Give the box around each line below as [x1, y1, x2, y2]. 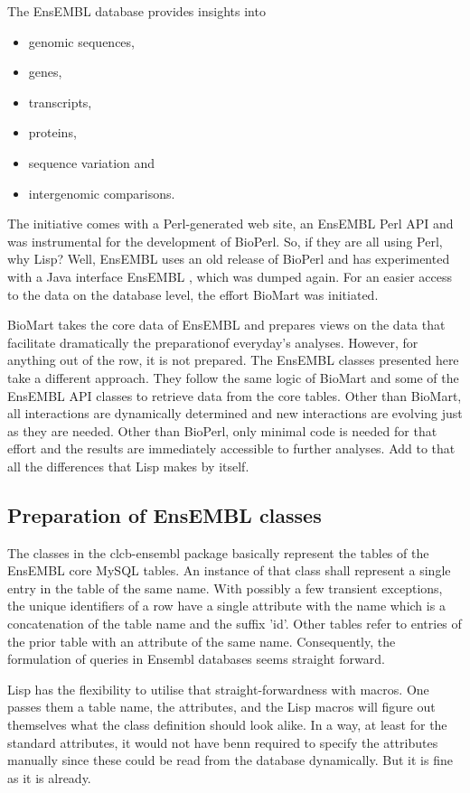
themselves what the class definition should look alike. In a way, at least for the [7, 715, 447, 734]
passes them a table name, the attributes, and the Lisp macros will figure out [7, 697, 436, 716]
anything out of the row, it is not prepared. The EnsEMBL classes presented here [7, 350, 459, 369]
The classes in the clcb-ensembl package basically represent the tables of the [7, 543, 429, 562]
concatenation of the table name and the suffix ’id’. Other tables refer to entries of [7, 614, 462, 633]
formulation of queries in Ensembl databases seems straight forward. [7, 649, 385, 668]
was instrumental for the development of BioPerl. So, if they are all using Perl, [7, 231, 443, 250]
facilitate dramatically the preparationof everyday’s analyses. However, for [7, 332, 418, 351]
